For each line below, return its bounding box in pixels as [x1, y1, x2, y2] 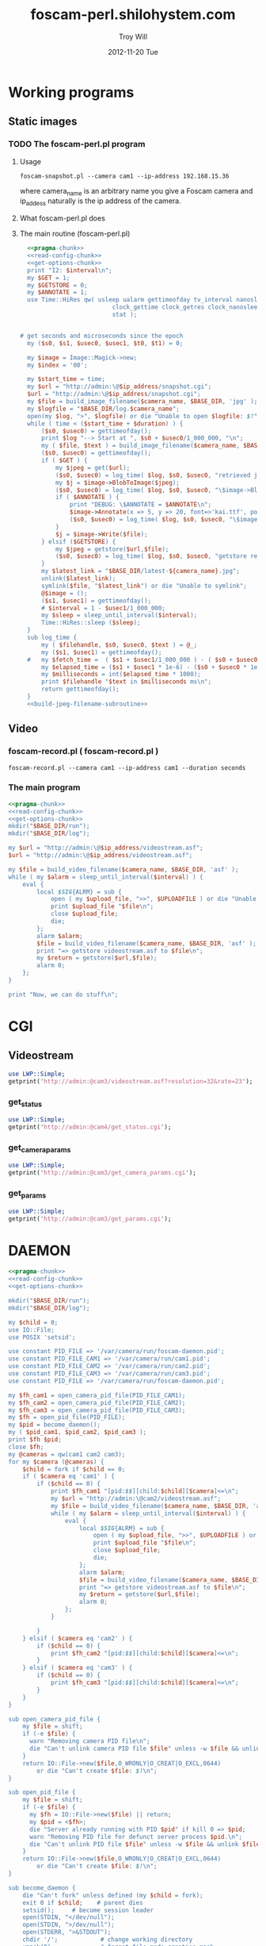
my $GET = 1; [27, 274, 70, 282]
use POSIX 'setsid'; [8, 1333, 77, 1341]
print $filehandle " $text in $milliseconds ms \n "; [40, 678, 212, 686]
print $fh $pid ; [8, 1436, 62, 1444]
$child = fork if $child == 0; [22, 1465, 126, 1473]
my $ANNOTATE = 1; [27, 288, 88, 297]
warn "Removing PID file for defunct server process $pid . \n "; [28, 1833, 243, 1840]
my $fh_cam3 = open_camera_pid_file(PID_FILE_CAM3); [8, 1406, 186, 1414]
